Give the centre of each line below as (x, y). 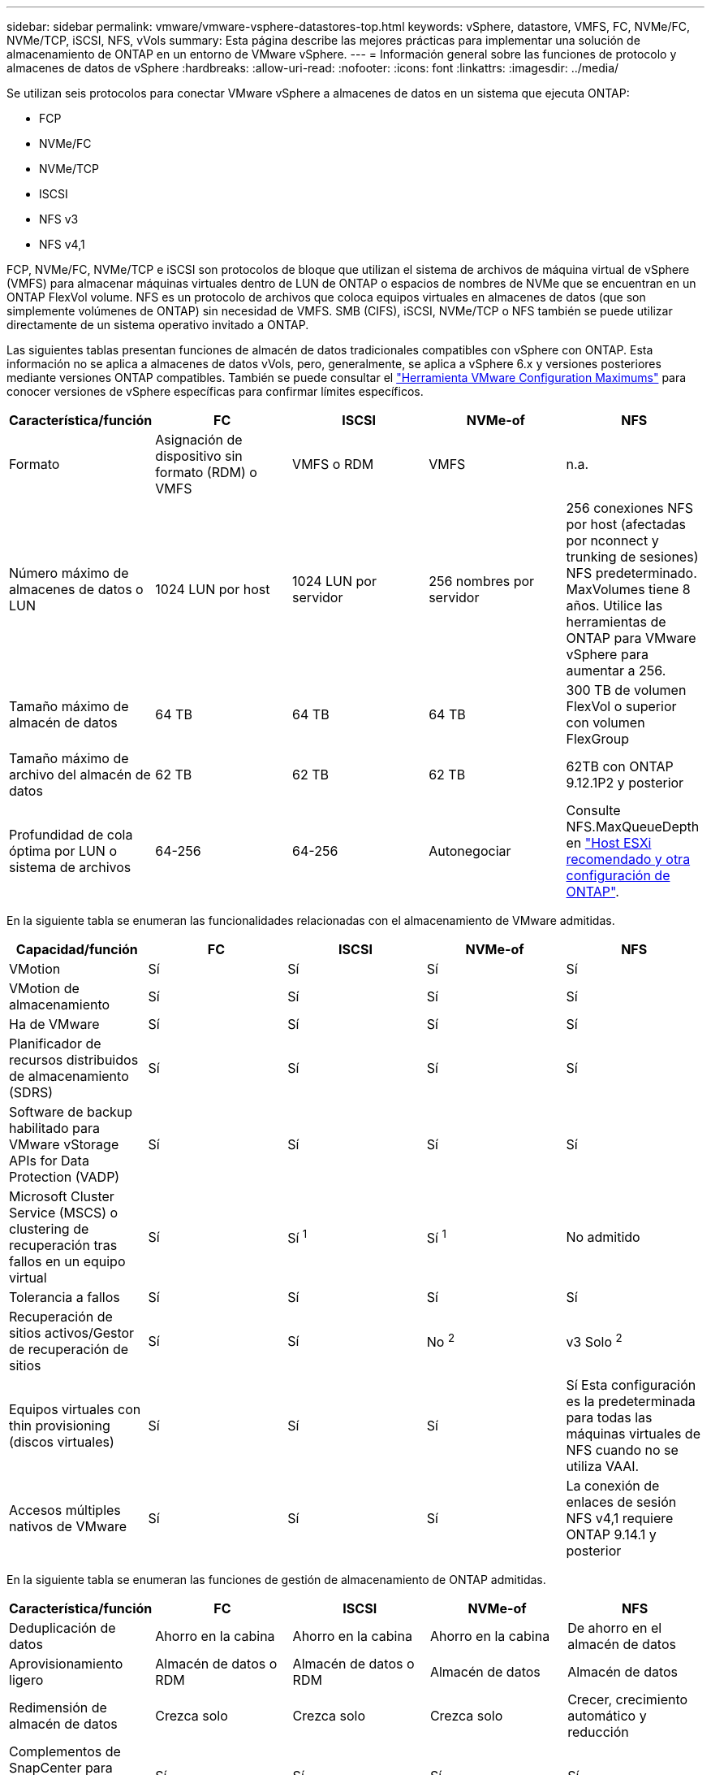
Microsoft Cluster (62, 1196)
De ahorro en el (615, 1628)
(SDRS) (31, 1092)
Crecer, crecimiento (628, 1699)
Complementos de (65, 1751)
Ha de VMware (54, 1024)
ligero (26, 1680)
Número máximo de (69, 573)
